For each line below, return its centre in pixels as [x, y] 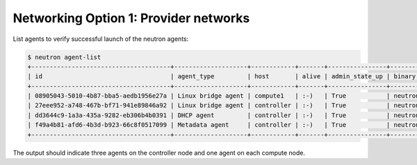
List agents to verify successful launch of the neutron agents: [101, 39]
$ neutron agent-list [64, 57]
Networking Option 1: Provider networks [131, 18]
